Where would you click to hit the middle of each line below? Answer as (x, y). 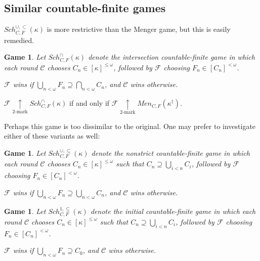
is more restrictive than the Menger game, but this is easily (139, 29)
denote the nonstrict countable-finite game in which (170, 153)
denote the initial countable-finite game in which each (173, 211)
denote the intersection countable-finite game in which (171, 57)
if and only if (90, 103)
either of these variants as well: (52, 136)
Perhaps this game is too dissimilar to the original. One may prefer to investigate (130, 126)
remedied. (19, 40)
